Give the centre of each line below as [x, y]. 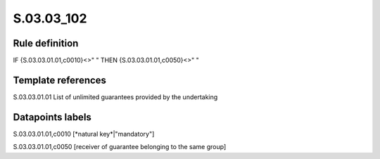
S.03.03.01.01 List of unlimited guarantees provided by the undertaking [115, 97]
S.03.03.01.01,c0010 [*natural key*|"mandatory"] [84, 134]
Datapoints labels [52, 117]
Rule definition [46, 43]
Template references [60, 80]
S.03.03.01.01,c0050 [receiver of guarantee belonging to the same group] [120, 147]
